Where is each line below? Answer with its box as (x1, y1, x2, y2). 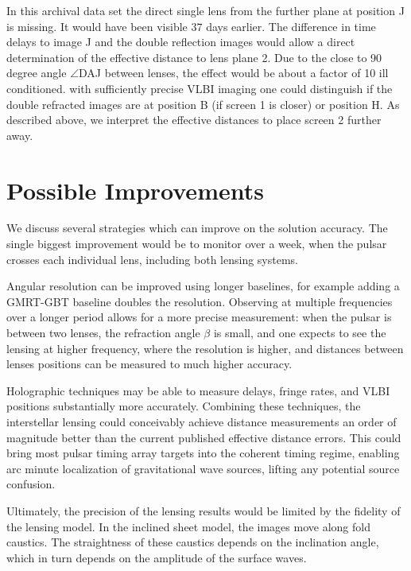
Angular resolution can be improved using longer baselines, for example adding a (6, 278, 400, 294)
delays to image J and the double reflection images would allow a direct (6, 33, 355, 50)
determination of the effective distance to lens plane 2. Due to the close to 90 (6, 49, 382, 65)
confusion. (6, 476, 56, 492)
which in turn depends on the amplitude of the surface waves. (6, 549, 307, 565)
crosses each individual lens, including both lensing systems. (6, 251, 298, 267)
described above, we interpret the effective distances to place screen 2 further (6, 111, 382, 128)
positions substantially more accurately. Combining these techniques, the (6, 398, 361, 414)
